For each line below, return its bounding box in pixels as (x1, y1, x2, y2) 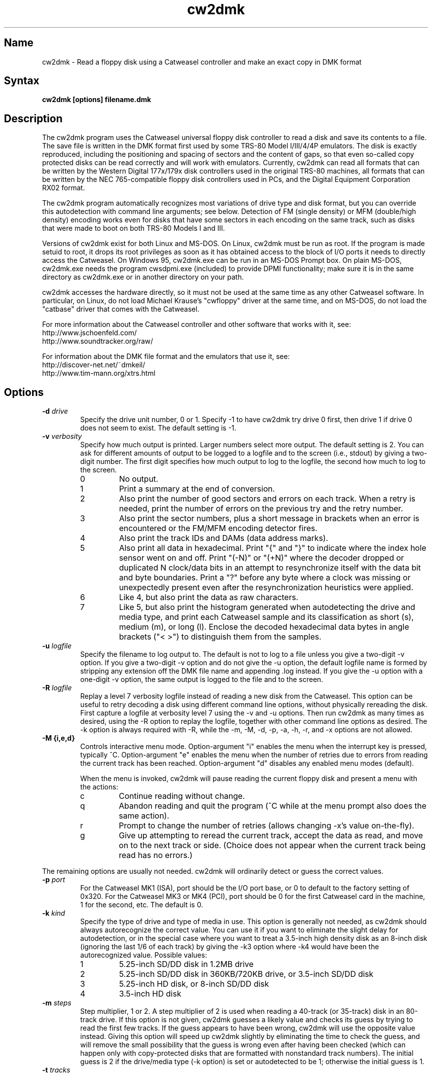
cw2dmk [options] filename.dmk (42, 95, 151, 104)
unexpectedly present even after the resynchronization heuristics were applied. (119, 582, 414, 593)
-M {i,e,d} (42, 734, 75, 743)
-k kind (42, 909, 65, 918)
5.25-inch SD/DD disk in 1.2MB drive (119, 959, 254, 969)
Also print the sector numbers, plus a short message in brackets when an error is (119, 513, 420, 524)
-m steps (42, 999, 72, 1007)
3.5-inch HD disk (119, 989, 181, 999)
